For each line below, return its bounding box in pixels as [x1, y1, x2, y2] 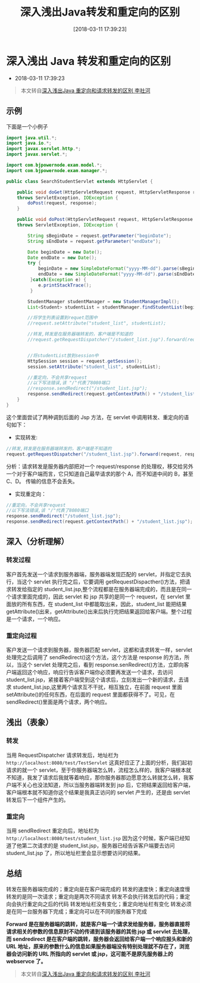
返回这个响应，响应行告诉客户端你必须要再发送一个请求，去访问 [16, 668, 173, 676]
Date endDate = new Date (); [27, 254, 97, 261]
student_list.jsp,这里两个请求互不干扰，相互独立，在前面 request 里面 [12, 683, 183, 691]
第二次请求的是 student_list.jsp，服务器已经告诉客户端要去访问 [21, 842, 175, 849]
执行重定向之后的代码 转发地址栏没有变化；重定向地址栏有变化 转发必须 [16, 900, 192, 907]
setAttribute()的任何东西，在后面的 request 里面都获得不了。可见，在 [6, 691, 176, 698]
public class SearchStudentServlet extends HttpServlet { [6, 178, 153, 185]
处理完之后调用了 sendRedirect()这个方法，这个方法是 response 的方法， [6, 653, 185, 661]
